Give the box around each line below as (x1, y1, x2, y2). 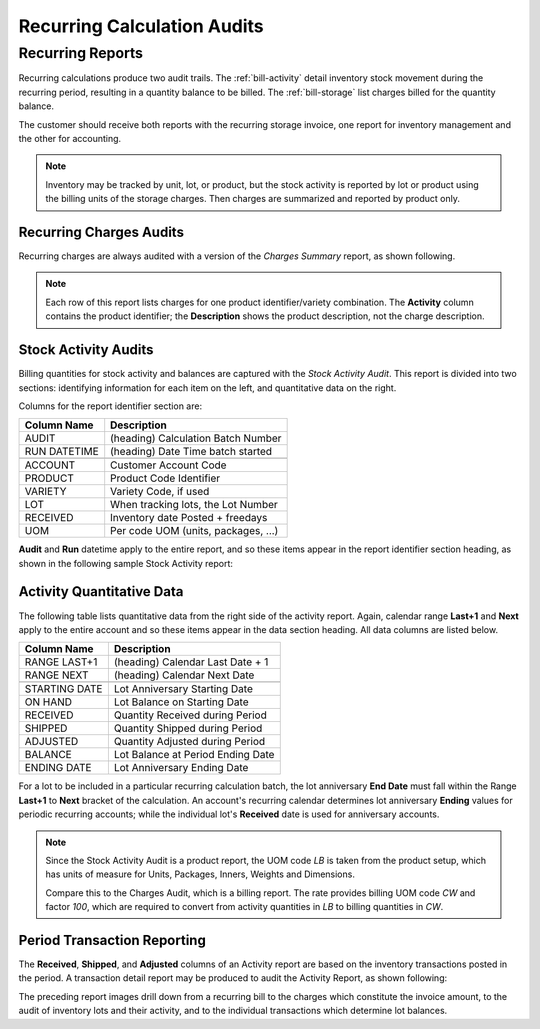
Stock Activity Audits (18, 341, 154, 359)
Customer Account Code (110, 458, 227, 472)
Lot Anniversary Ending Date (113, 761, 249, 775)
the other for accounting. (18, 132, 122, 144)
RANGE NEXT (24, 668, 89, 682)
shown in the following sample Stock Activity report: (18, 557, 234, 569)
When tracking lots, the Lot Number (110, 498, 279, 512)
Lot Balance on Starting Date (113, 695, 249, 709)
